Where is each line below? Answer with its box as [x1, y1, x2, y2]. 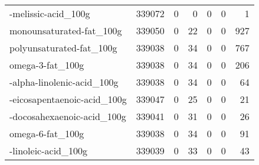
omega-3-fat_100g [9, 58, 84, 72]
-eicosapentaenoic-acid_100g [9, 92, 127, 106]
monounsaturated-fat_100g [9, 24, 122, 37]
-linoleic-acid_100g [9, 144, 88, 157]
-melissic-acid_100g [9, 7, 90, 20]
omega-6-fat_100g [9, 127, 84, 140]
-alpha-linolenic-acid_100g [9, 75, 119, 89]
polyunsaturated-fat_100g [9, 41, 117, 54]
